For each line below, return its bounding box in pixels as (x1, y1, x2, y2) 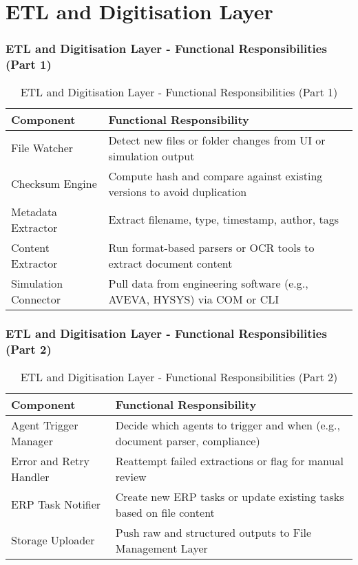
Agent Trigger (11, 416, 78, 433)
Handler (11, 468, 50, 484)
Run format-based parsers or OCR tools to (108, 239, 315, 255)
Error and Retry (11, 452, 89, 469)
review (115, 468, 147, 484)
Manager (11, 432, 53, 449)
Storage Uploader (11, 532, 95, 548)
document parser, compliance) (115, 432, 260, 449)
